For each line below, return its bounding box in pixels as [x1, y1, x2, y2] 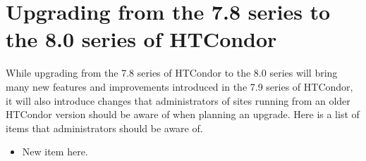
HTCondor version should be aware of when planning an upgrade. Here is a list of [6, 107, 360, 122]
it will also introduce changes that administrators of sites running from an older [6, 93, 350, 108]
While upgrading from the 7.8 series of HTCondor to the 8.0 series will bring [6, 65, 338, 80]
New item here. [22, 144, 88, 159]
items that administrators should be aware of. [6, 120, 203, 135]
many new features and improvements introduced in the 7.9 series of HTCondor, [6, 79, 353, 94]
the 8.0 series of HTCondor [6, 25, 277, 53]
